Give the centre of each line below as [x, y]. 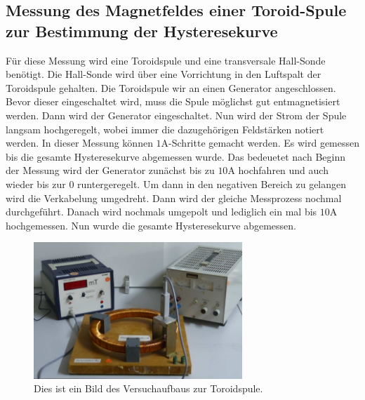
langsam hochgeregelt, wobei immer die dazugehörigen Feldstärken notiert [165, 129]
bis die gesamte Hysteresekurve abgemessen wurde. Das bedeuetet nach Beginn [175, 156]
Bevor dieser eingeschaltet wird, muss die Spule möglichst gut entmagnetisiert [173, 101]
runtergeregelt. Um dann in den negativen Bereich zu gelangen [212, 184]
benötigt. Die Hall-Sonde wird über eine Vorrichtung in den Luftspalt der [164, 74]
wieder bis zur [36, 184]
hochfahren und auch [283, 170]
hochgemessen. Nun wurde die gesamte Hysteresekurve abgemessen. [151, 225]
